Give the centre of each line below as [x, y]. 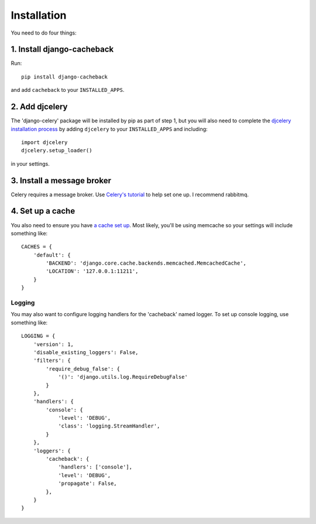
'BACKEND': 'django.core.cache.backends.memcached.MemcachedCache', [146, 263]
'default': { [52, 255]
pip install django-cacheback [65, 77]
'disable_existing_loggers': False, [86, 352]
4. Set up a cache [43, 211]
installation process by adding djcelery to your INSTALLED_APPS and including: [109, 129]
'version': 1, [54, 344]
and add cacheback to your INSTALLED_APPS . [68, 90]
